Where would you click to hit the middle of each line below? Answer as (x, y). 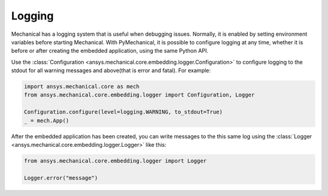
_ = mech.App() (46, 120)
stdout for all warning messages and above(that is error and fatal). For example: (111, 70)
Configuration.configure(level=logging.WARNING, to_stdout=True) (123, 112)
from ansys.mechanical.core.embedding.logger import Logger (115, 161)
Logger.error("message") (61, 178)
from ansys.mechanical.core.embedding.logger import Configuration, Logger (139, 95)
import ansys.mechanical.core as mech (82, 87)
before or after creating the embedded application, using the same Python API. (110, 51)
